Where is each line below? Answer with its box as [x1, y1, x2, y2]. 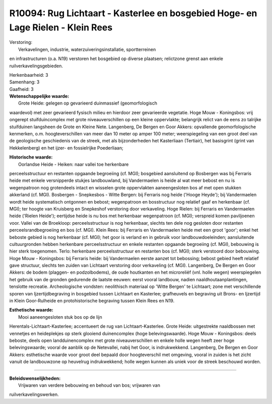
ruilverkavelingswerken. [9, 391, 59, 397]
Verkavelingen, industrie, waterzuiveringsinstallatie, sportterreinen [18, 46, 156, 53]
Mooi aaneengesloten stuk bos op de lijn [18, 314, 103, 320]
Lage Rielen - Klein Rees [9, 22, 113, 33]
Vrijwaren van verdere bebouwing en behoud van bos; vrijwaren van [18, 382, 161, 388]
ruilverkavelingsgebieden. [9, 63, 63, 69]
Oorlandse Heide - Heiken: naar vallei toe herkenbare [18, 161, 129, 167]
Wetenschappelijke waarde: [9, 93, 70, 99]
